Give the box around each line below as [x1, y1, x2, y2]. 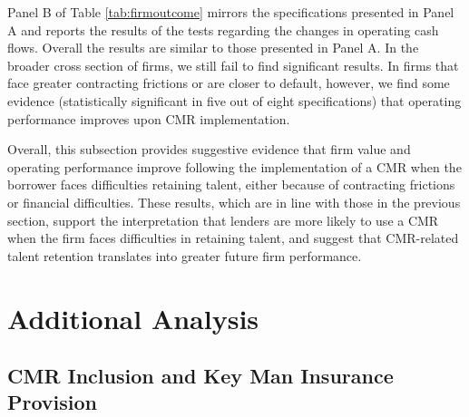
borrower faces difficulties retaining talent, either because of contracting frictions [7, 175, 455, 194]
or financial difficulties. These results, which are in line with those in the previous [7, 192, 461, 211]
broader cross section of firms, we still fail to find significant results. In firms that [7, 55, 459, 74]
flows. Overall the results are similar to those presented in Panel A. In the [7, 38, 419, 57]
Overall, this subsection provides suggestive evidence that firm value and [7, 140, 411, 159]
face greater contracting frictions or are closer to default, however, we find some [7, 73, 450, 92]
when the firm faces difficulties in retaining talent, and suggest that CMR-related [7, 228, 459, 247]
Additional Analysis [7, 299, 259, 336]
